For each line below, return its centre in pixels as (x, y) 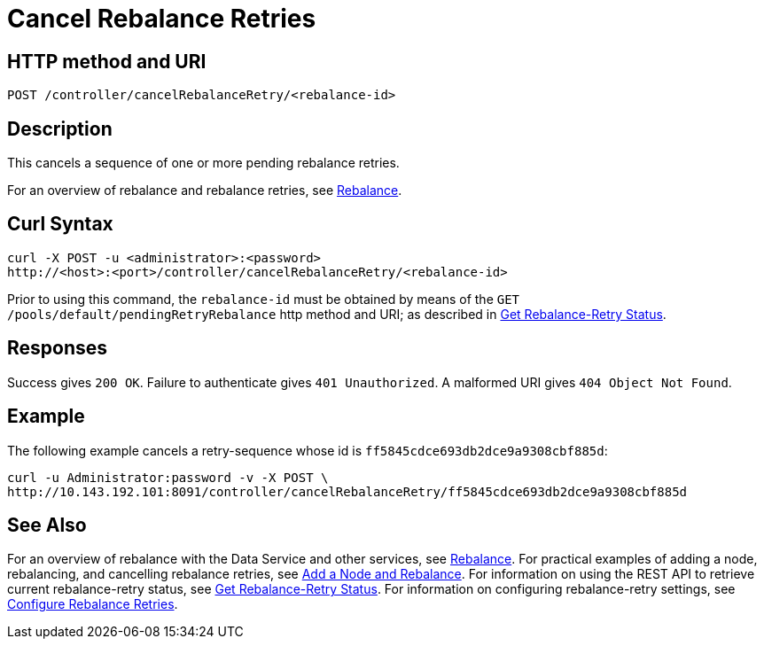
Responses (58, 348)
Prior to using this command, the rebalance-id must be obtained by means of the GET (264, 299)
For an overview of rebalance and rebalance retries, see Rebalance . (205, 191)
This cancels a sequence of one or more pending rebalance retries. (203, 163)
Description (60, 128)
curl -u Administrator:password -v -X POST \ (168, 477)
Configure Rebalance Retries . (93, 604)
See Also (47, 525)
